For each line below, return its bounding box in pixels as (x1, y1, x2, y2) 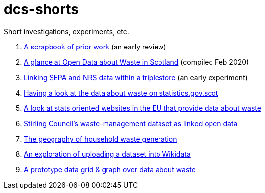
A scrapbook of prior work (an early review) (24, 42, 166, 51)
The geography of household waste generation (24, 134, 177, 143)
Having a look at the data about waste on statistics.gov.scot (24, 88, 218, 97)
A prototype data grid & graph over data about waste (24, 165, 196, 174)
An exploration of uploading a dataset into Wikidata (24, 149, 191, 158)
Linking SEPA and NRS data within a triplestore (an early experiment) (24, 73, 248, 82)
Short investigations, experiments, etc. (4, 27, 129, 36)
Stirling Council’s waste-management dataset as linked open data (24, 119, 238, 128)
